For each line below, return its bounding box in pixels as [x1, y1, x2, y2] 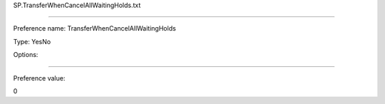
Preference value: [13, 73, 66, 82]
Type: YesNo [13, 37, 51, 46]
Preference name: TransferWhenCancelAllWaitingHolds [13, 24, 176, 33]
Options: [13, 51, 38, 59]
